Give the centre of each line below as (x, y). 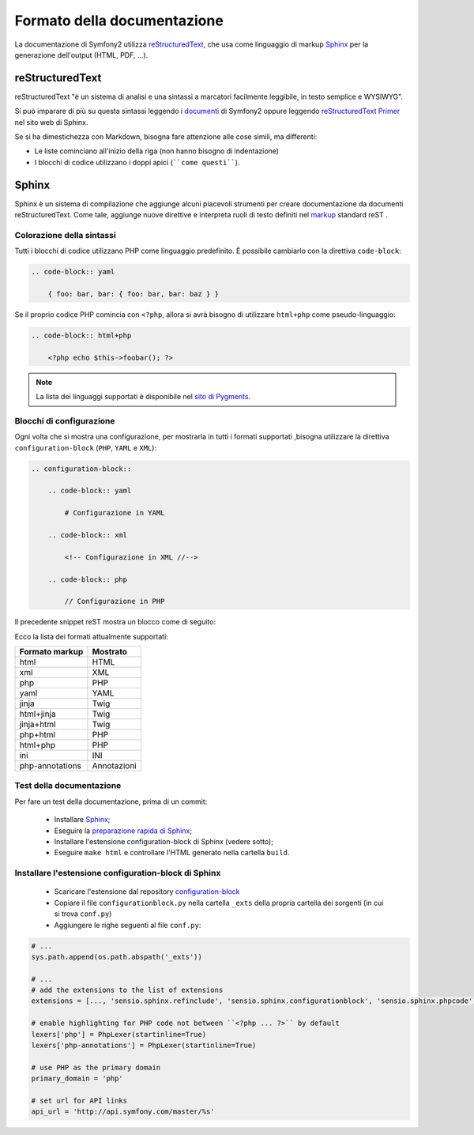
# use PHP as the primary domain (96, 1067)
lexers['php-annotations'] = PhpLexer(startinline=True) (144, 1046)
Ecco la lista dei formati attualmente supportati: (92, 636)
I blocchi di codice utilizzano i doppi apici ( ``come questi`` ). (137, 162)
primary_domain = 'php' (77, 1078)
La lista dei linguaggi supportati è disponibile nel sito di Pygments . (143, 397)
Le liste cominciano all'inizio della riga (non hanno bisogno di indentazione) (157, 151)
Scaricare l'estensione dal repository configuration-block (147, 892)
